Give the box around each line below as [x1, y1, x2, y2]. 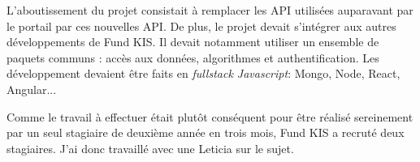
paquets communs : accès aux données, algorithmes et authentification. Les [6, 49, 379, 66]
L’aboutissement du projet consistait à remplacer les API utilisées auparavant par [6, 2, 414, 18]
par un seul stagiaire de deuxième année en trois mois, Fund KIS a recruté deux [6, 124, 405, 141]
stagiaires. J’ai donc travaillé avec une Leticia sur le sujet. [6, 139, 294, 156]
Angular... [6, 80, 57, 97]
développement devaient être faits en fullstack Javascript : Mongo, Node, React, [6, 65, 401, 82]
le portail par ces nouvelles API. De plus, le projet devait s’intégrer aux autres [6, 17, 396, 34]
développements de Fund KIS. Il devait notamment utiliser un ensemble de [6, 33, 379, 50]
